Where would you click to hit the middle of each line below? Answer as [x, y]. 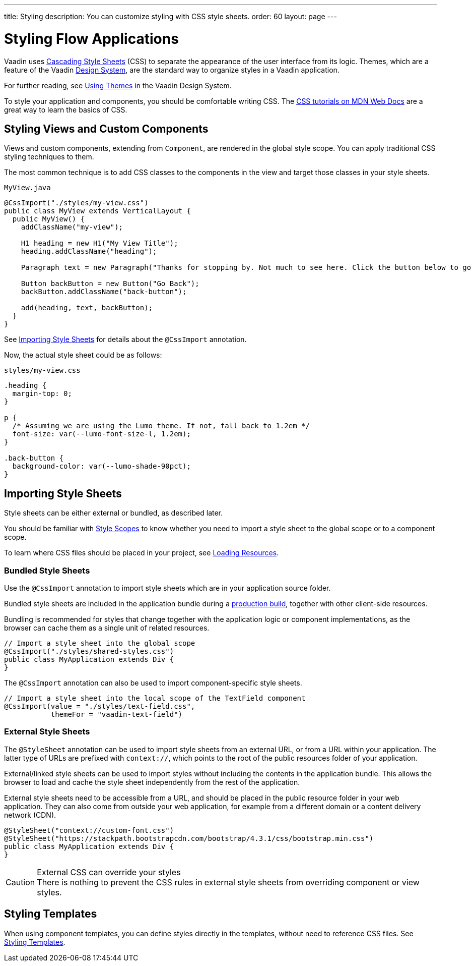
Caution [20, 882]
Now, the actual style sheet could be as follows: [83, 355]
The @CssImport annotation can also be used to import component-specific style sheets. [153, 683]
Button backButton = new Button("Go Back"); [110, 284]
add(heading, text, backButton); [87, 308]
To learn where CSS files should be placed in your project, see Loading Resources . [142, 553]
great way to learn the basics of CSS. [66, 109]
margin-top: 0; [42, 394]
